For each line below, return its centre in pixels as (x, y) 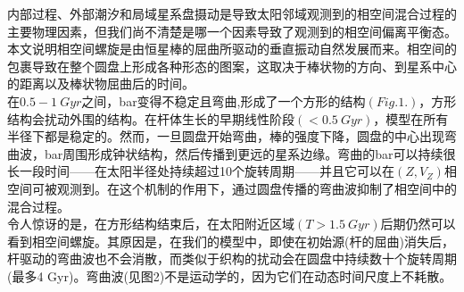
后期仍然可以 (418, 224)
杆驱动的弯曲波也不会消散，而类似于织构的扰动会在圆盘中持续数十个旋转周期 (232, 259)
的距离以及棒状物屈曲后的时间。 (101, 83)
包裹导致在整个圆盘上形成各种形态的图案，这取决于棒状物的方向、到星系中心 (232, 66)
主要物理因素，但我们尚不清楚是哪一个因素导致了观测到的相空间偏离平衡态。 (232, 31)
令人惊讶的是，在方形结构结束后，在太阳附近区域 (151, 224)
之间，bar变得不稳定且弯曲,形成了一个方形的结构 (224, 100)
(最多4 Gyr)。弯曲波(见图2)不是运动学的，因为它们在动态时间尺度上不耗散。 (230, 275)
